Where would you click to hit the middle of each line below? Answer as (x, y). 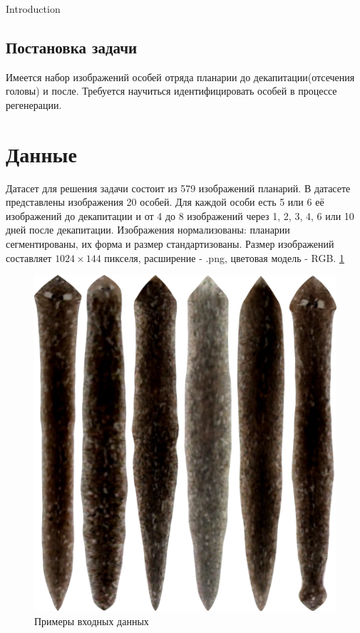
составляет (29, 257)
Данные (41, 153)
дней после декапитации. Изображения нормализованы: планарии (148, 230)
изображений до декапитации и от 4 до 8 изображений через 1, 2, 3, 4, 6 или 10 (180, 215)
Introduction (33, 9)
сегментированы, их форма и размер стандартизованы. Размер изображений (170, 244)
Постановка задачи (72, 47)
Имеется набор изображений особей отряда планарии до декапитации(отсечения (180, 77)
